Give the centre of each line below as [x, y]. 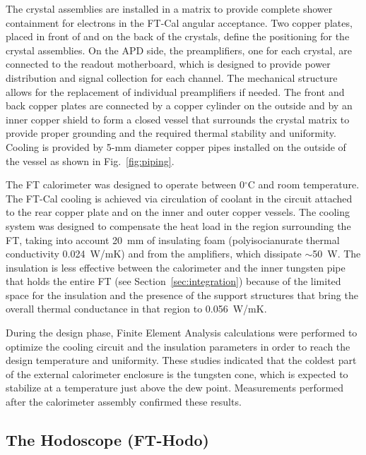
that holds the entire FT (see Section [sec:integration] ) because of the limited [173, 281]
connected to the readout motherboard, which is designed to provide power [168, 64]
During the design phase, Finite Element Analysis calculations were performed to [182, 333]
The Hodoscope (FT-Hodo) [107, 440]
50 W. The [337, 254]
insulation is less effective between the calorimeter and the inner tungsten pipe [176, 267]
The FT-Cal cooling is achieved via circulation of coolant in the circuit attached [179, 198]
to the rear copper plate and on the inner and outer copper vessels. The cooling [178, 212]
